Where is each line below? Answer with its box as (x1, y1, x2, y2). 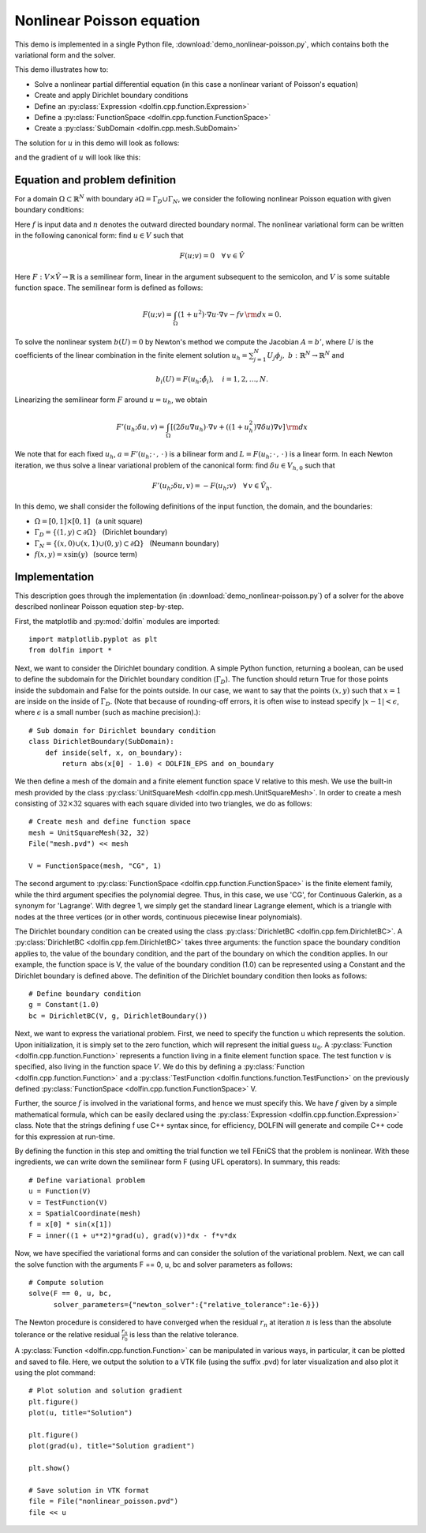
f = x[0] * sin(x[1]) (28, 1220, 112, 1229)
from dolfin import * (28, 646, 112, 655)
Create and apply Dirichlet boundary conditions (34, 91, 189, 100)
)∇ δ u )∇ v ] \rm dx (253, 423, 308, 431)
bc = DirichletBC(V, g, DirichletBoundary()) (28, 1011, 208, 1020)
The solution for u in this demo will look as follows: (14, 138, 180, 148)
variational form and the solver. (14, 50, 116, 59)
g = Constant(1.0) (28, 1000, 100, 1009)
